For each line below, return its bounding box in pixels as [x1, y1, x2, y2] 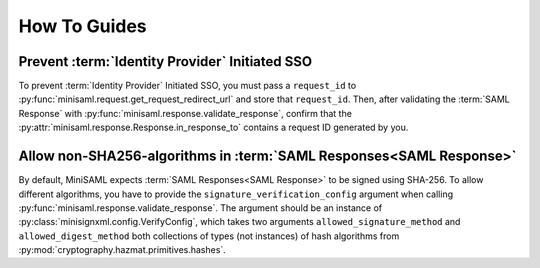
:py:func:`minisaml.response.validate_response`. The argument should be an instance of [18, 201, 383, 214]
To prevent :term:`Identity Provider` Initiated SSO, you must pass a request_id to [18, 80, 357, 92]
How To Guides [18, 15, 147, 37]
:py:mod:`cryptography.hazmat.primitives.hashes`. [18, 244, 227, 256]
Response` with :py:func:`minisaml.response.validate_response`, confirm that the [18, 107, 352, 119]
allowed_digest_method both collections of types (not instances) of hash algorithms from [18, 230, 400, 242]
